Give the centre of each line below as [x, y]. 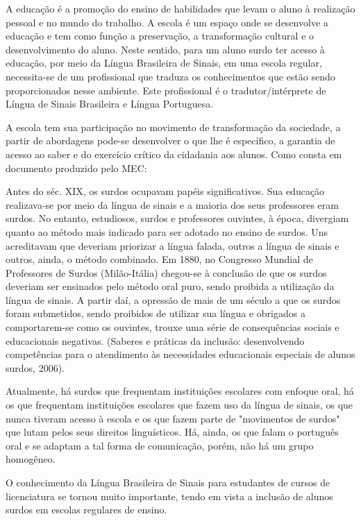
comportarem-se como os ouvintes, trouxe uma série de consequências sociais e [173, 327]
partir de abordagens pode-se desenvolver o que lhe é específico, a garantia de [170, 140]
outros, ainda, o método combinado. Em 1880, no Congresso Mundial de [159, 259]
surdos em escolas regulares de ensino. [86, 510]
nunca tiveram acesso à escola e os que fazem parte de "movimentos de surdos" [173, 418]
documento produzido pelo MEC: [76, 168]
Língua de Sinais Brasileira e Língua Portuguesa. [110, 104]
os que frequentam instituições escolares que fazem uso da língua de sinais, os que [179, 405]
